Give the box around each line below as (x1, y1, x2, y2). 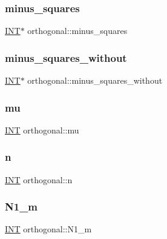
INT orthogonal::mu (5, 123, 79, 136)
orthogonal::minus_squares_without (27, 74, 163, 87)
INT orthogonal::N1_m (5, 223, 92, 235)
